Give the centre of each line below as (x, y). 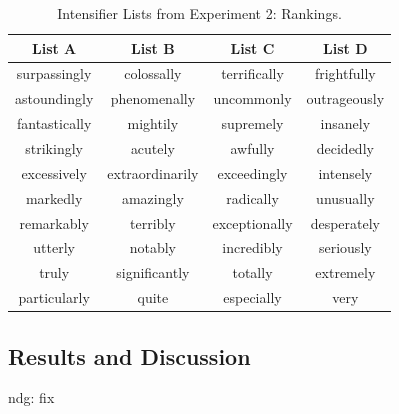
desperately (345, 222)
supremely (252, 123)
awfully (252, 147)
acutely (152, 147)
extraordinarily (153, 172)
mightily (153, 123)
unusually (345, 197)
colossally (153, 73)
